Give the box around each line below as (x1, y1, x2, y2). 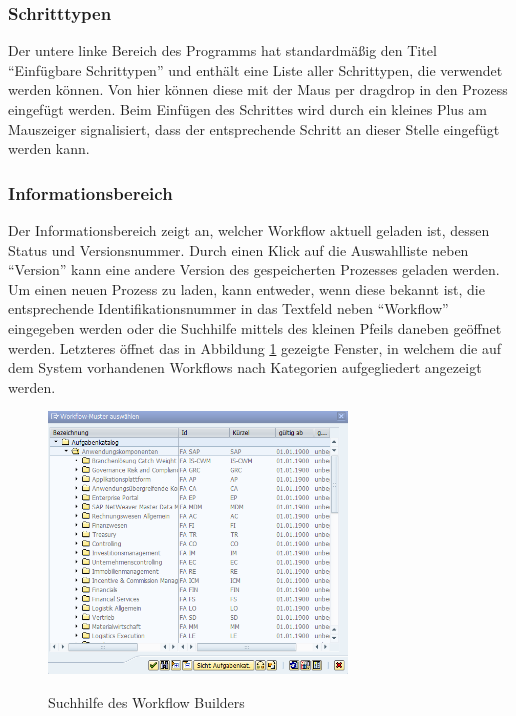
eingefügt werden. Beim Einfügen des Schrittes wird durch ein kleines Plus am (8, 99, 487, 119)
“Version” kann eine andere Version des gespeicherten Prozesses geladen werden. (8, 259, 500, 280)
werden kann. (8, 138, 90, 159)
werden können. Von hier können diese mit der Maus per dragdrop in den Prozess (8, 79, 508, 100)
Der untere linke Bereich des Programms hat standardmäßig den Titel (8, 40, 437, 61)
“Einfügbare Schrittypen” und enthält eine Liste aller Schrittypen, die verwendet (8, 59, 503, 80)
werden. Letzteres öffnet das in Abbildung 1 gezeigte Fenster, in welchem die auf (8, 337, 502, 358)
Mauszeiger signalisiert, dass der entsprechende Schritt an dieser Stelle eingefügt (8, 118, 500, 139)
